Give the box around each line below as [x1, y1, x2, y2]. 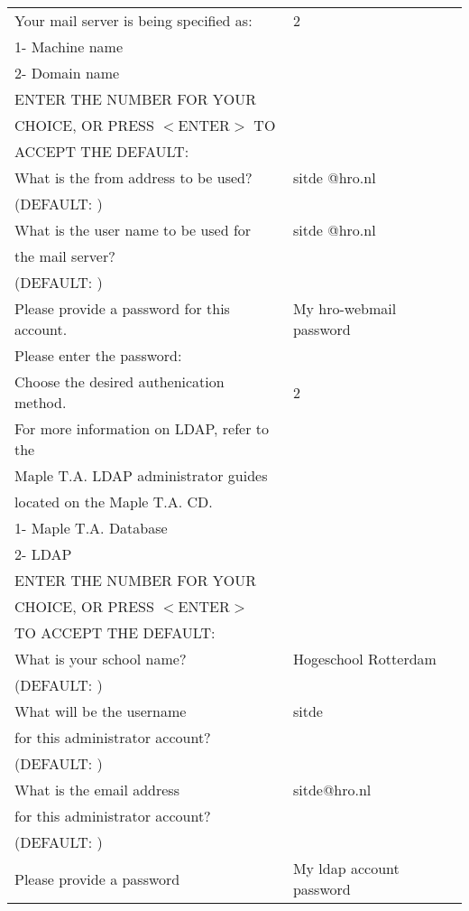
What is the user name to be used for [14, 219, 252, 240]
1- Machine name [14, 36, 123, 57]
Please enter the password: [14, 345, 182, 366]
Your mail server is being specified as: [14, 10, 253, 31]
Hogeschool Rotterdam [292, 648, 437, 669]
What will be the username [14, 701, 187, 721]
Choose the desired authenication [14, 371, 225, 392]
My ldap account [292, 858, 400, 878]
